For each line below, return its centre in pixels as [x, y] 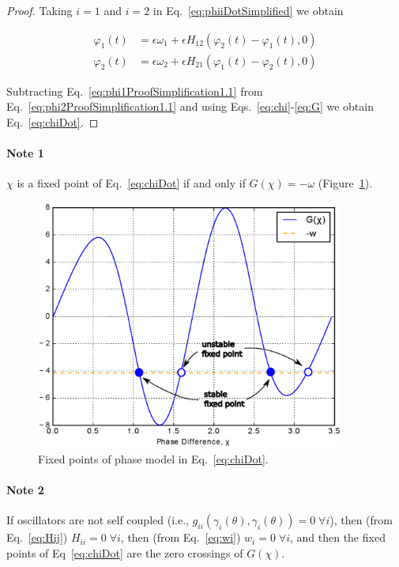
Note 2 [25, 490]
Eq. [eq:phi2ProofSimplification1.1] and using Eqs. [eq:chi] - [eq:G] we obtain [190, 106]
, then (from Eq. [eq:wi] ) [181, 537]
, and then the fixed [337, 537]
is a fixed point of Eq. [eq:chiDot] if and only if [131, 183]
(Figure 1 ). [345, 183]
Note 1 [25, 153]
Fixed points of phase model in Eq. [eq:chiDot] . [153, 458]
